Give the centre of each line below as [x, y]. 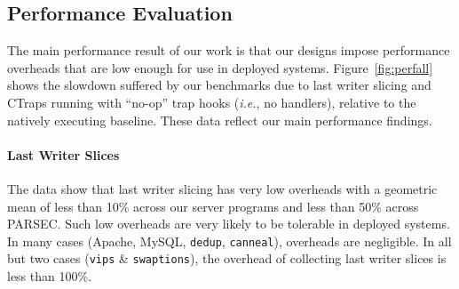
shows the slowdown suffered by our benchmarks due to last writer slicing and [219, 85]
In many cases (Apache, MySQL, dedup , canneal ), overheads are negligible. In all [229, 241]
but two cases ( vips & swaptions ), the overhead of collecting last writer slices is [227, 258]
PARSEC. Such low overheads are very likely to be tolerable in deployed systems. [229, 224]
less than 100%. [50, 276]
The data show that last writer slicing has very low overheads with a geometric [222, 188]
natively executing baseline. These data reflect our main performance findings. [220, 120]
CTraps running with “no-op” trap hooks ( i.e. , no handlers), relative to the [212, 102]
